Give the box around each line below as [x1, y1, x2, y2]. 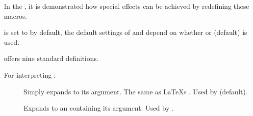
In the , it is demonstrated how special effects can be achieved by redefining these [4, 1, 249, 11]
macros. [4, 10, 27, 21]
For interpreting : [4, 69, 56, 80]
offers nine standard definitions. [4, 53, 99, 63]
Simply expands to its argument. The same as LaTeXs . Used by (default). [24, 86, 248, 96]
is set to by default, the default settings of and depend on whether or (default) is [4, 27, 247, 37]
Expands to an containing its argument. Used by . [24, 103, 174, 113]
